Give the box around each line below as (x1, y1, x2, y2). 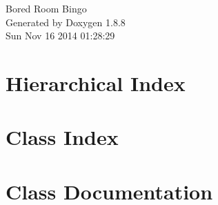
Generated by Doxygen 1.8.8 (6, 14, 126, 29)
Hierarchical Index (6, 68, 186, 97)
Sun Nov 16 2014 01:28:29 (6, 28, 115, 43)
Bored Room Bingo (6, 1, 87, 15)
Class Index (6, 123, 119, 151)
